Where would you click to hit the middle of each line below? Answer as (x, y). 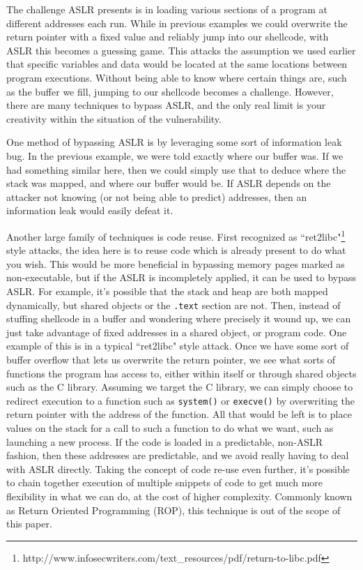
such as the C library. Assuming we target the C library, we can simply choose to (180, 387)
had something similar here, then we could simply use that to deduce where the (176, 169)
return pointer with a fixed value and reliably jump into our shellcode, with (168, 37)
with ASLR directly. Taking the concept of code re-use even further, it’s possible (178, 468)
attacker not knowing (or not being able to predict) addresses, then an (157, 196)
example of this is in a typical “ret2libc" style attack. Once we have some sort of (178, 346)
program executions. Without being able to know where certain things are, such (177, 77)
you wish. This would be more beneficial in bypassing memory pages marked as (176, 263)
